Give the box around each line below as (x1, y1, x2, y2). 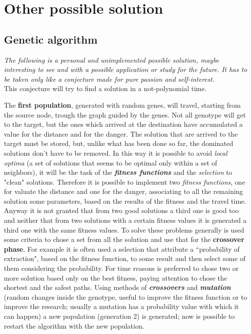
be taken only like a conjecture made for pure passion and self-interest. (4, 73, 215, 84)
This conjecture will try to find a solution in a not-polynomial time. (4, 83, 207, 94)
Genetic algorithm (4, 31, 98, 47)
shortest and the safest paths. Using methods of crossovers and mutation (4, 282, 231, 292)
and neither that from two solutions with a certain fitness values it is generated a (4, 215, 247, 225)
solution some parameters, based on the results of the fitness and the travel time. (4, 195, 247, 206)
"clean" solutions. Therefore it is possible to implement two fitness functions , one (4, 176, 245, 187)
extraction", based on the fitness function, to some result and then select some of (4, 253, 246, 263)
